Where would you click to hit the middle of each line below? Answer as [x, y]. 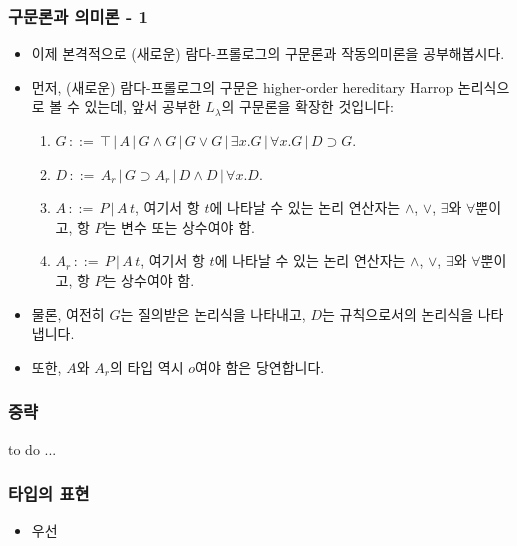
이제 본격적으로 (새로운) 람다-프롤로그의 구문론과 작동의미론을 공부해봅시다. [268, 53]
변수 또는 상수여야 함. [188, 226]
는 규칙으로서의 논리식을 [398, 313]
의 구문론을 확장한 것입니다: [307, 106]
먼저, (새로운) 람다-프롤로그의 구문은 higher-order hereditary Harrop [242, 86]
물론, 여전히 [68, 313]
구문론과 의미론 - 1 [78, 15]
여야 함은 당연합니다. [260, 366]
